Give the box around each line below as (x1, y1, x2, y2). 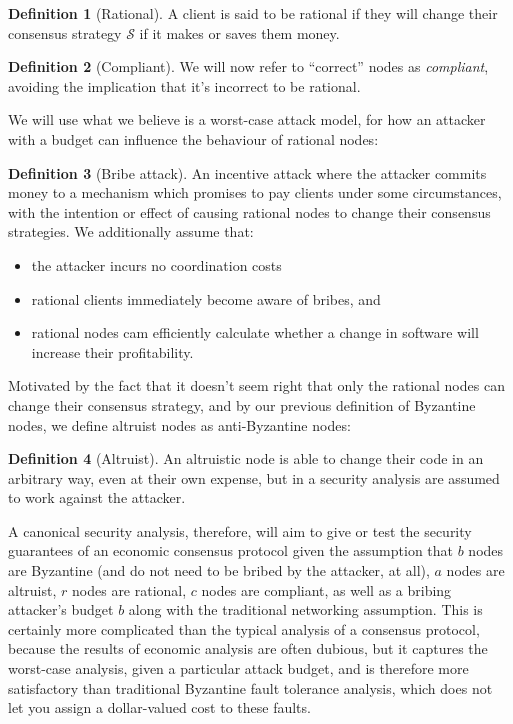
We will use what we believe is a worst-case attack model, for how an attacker (8, 109, 486, 130)
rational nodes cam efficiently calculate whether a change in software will (31, 322, 479, 343)
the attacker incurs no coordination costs (31, 254, 282, 275)
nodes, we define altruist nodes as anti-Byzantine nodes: (8, 414, 351, 435)
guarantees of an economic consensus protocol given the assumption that (8, 540, 454, 561)
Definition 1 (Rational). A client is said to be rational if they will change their (8, 3, 498, 23)
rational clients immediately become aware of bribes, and (31, 288, 381, 309)
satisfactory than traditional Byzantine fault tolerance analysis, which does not (8, 677, 493, 698)
